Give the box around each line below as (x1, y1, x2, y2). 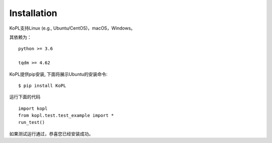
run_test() (18, 119, 45, 125)
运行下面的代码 (9, 94, 40, 100)
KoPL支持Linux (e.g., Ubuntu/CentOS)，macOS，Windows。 (9, 25, 135, 31)
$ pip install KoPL (18, 83, 66, 88)
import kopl (18, 105, 48, 111)
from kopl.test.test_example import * (18, 113, 114, 118)
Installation (9, 8, 57, 19)
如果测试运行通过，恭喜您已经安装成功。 (9, 130, 93, 136)
